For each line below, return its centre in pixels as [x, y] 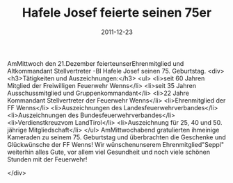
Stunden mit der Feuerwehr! [47, 159]
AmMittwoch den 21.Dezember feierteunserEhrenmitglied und [96, 63]
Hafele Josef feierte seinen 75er [117, 13]
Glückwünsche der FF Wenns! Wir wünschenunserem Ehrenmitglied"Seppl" [116, 144]
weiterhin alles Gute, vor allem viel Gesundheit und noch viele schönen [109, 152]
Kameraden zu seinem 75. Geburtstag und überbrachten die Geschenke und [116, 137]
